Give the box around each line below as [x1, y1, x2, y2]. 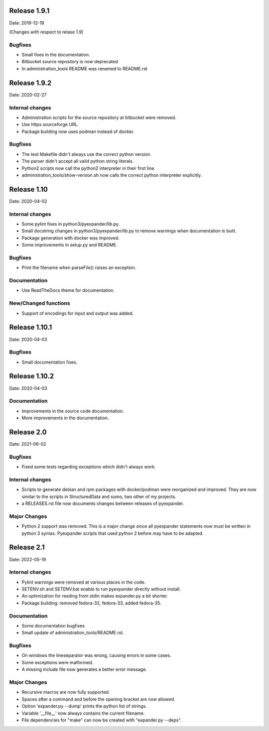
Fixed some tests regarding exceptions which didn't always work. [21, 464, 156, 470]
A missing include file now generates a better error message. [21, 666, 147, 672]
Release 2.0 [9, 428, 47, 436]
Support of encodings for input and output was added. [21, 310, 134, 316]
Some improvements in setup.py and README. [21, 242, 118, 248]
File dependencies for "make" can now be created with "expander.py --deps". [21, 717, 182, 723]
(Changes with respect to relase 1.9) [9, 29, 84, 35]
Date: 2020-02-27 [9, 92, 47, 98]
